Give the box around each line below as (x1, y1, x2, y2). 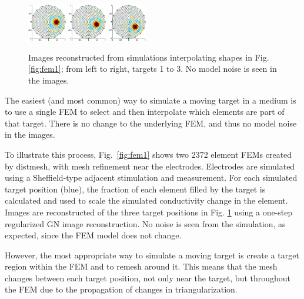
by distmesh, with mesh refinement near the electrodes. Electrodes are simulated (5, 160, 295, 172)
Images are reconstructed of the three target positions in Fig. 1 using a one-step (5, 205, 293, 218)
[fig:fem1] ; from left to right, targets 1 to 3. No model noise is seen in (28, 62, 277, 75)
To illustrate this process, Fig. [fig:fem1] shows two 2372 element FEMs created (5, 148, 292, 160)
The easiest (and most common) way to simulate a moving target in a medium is (5, 94, 296, 106)
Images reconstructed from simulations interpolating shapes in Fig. (28, 51, 269, 63)
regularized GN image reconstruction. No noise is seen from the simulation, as (5, 217, 286, 230)
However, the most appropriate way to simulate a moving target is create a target (5, 248, 299, 261)
